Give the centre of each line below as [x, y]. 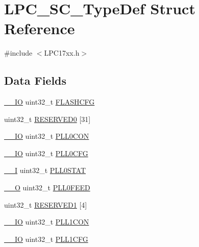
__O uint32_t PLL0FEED [47, 188]
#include [18, 53]
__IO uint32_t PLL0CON [47, 136]
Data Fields [35, 80]
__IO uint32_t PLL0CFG [46, 153]
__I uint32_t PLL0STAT [45, 170]
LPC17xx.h [62, 53]
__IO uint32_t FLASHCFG [49, 102]
